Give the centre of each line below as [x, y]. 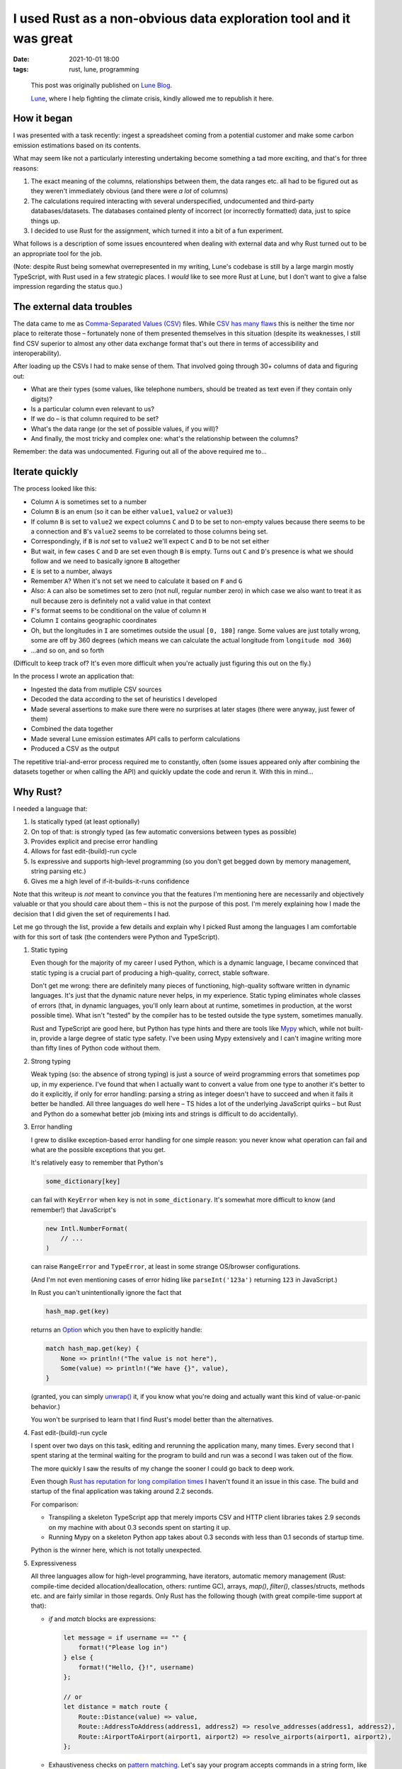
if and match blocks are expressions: [102, 1619]
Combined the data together [72, 729]
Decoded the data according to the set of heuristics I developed [124, 699]
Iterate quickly [46, 472]
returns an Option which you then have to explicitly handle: [116, 1330]
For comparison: [55, 1504]
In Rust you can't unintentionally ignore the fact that [106, 1293]
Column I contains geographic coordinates [94, 621]
